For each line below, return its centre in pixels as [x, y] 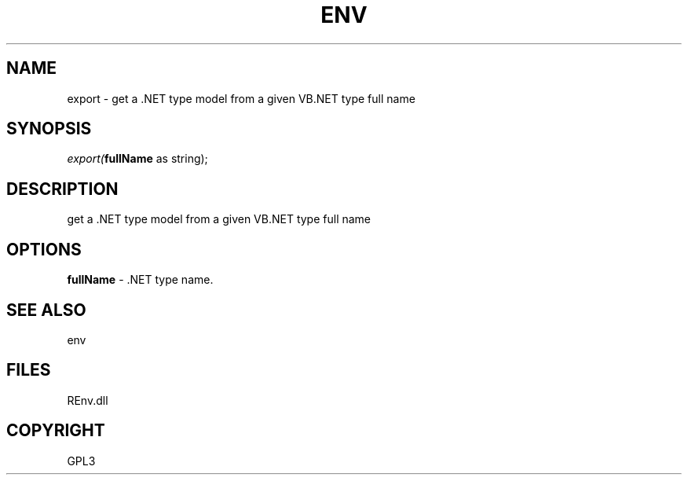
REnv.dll [88, 400]
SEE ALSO [46, 310]
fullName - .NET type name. [140, 280]
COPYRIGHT [56, 431]
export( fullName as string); [137, 159]
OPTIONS [44, 249]
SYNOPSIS [49, 129]
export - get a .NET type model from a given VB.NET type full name [241, 98]
